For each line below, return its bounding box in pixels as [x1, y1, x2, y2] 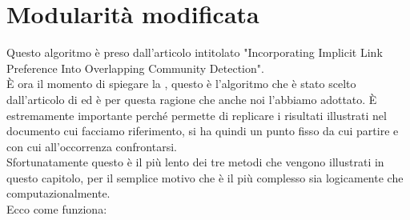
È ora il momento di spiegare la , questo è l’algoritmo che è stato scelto [6, 75, 356, 92]
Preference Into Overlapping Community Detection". [6, 59, 264, 76]
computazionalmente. [6, 185, 111, 202]
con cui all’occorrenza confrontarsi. [6, 138, 177, 154]
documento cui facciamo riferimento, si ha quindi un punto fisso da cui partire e [6, 122, 399, 139]
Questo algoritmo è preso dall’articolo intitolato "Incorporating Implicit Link [6, 44, 383, 61]
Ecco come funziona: [6, 201, 107, 218]
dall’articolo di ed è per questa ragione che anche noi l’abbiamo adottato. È [6, 90, 377, 107]
